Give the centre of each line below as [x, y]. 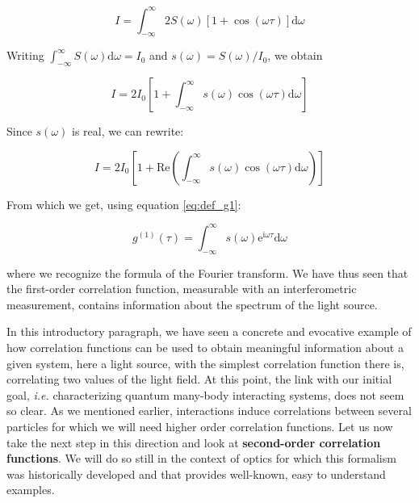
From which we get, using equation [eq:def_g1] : [124, 204]
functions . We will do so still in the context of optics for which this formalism [201, 458]
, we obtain [295, 55]
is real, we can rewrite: [128, 131]
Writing [25, 55]
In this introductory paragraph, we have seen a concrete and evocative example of [209, 331]
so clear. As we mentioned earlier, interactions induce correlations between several [209, 411]
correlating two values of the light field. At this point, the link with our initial [199, 379]
